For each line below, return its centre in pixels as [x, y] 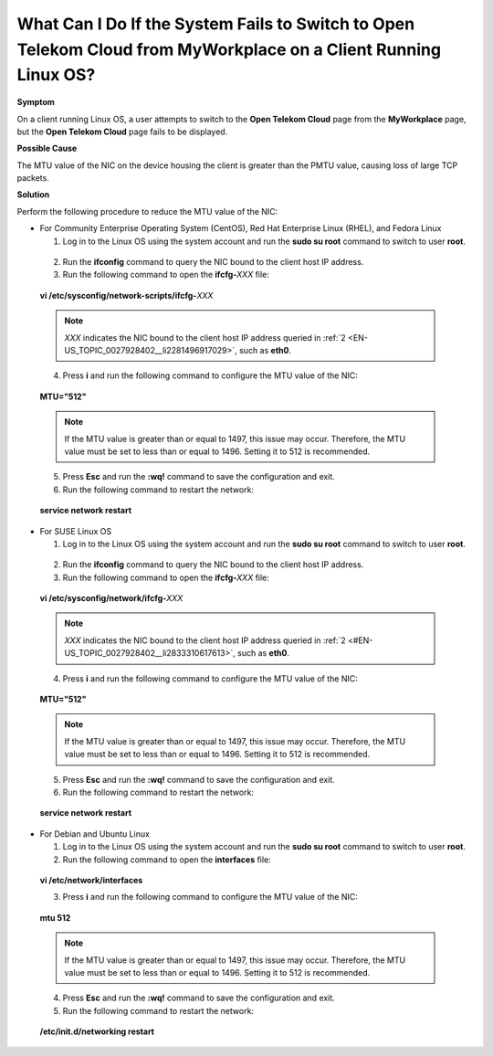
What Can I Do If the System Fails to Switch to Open [216, 24]
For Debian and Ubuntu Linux [95, 834]
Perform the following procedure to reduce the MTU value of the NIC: [147, 211]
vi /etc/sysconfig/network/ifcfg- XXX [111, 598]
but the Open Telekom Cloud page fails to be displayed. [122, 132]
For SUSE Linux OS [76, 531]
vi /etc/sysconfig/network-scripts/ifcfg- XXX [126, 295]
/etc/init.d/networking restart [97, 1031]
